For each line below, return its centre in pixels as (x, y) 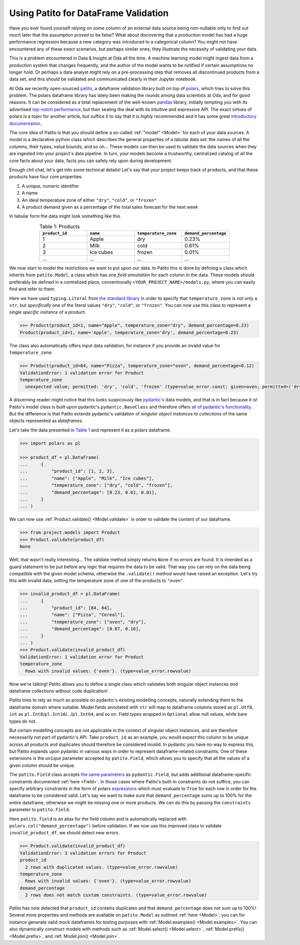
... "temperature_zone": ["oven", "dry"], (83, 622)
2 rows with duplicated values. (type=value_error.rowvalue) (102, 867)
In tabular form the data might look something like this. (65, 216)
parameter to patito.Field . (39, 810)
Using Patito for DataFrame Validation (89, 13)
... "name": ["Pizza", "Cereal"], (72, 615)
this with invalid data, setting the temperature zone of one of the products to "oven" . (97, 581)
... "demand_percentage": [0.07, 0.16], (80, 629)
